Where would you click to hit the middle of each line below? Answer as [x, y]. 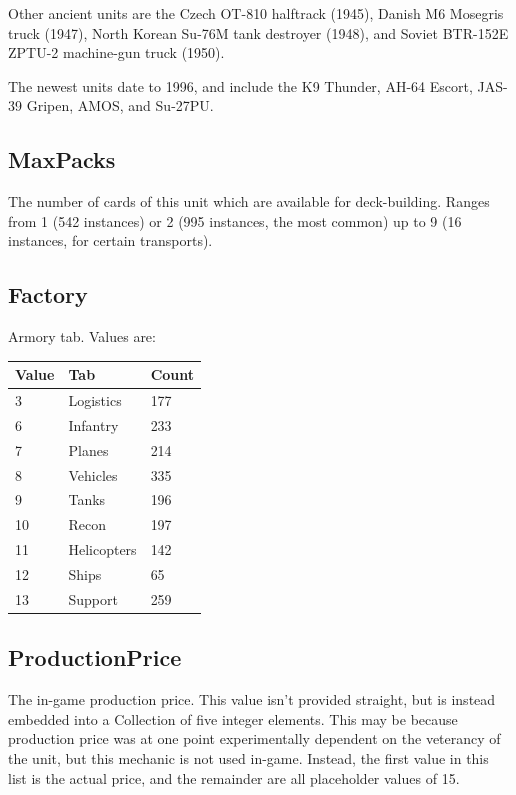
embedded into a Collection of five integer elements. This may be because [233, 718]
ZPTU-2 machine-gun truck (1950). [116, 52]
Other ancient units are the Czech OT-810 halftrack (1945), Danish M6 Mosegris [256, 13]
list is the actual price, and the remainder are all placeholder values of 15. [234, 777]
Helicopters [102, 549]
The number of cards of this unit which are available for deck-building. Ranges [249, 201]
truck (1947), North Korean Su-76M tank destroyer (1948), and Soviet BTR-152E [258, 32]
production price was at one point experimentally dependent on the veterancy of [254, 738]
